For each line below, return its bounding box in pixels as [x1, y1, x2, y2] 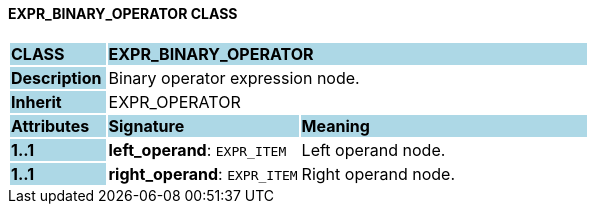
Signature [108, 115, 185, 136]
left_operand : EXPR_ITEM [108, 139, 287, 160]
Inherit [11, 91, 62, 112]
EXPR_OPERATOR [108, 91, 241, 112]
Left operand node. [301, 139, 446, 160]
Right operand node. [301, 163, 456, 184]
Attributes [11, 115, 90, 136]
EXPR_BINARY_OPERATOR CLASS [8, 5, 238, 22]
